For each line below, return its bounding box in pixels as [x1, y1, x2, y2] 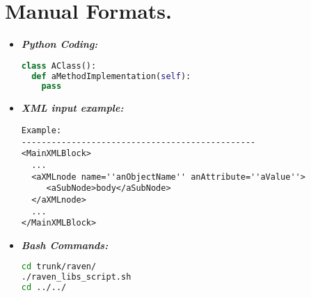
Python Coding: [21, 37, 98, 51]
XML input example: [21, 101, 124, 115]
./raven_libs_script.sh [21, 272, 131, 282]
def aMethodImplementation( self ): [31, 71, 191, 81]
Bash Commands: [21, 237, 109, 252]
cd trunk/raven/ [21, 262, 97, 272]
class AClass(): [21, 60, 97, 71]
